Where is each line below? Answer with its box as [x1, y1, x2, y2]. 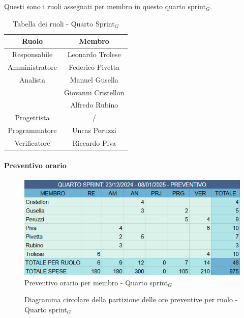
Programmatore [8, 125, 57, 136]
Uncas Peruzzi [72, 125, 116, 136]
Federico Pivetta [69, 61, 120, 72]
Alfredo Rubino [70, 99, 118, 110]
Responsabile [12, 49, 53, 60]
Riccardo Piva [72, 137, 116, 148]
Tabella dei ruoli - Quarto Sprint [13, 18, 115, 29]
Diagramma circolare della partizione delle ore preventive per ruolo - [24, 294, 238, 305]
